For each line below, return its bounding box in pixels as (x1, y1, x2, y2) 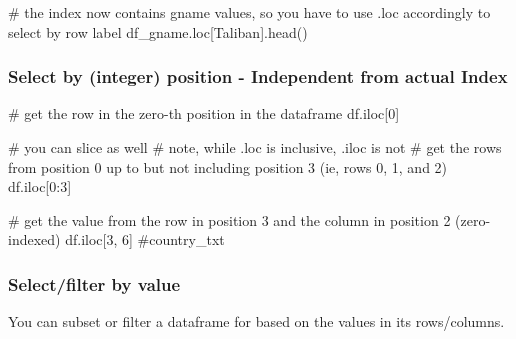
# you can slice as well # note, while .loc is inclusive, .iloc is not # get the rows (8, 137, 502, 157)
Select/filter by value (8, 271, 181, 296)
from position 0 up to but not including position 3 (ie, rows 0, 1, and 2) (8, 156, 448, 177)
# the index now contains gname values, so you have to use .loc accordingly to (8, 2, 491, 22)
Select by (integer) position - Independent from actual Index (8, 64, 508, 89)
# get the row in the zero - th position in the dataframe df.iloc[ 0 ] (8, 103, 400, 124)
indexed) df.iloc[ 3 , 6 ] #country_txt (8, 229, 225, 250)
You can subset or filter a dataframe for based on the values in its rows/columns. (8, 311, 505, 332)
